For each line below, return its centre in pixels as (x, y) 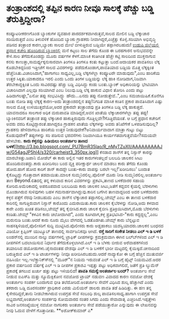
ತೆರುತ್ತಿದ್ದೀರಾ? (26, 19)
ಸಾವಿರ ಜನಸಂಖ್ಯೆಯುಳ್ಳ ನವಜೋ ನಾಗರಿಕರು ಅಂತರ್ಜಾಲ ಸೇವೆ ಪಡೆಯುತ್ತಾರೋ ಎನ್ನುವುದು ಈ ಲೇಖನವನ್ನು (82, 304)
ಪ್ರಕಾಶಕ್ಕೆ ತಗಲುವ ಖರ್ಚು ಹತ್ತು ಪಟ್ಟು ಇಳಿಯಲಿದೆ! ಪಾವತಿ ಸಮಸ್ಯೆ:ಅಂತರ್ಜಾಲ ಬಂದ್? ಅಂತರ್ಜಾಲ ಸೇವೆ (81, 271)
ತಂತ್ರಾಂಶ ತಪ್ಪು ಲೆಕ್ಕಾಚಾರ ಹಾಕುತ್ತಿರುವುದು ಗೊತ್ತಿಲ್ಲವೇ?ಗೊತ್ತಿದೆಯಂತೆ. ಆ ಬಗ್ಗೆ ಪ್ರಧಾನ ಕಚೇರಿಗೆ (94, 118)
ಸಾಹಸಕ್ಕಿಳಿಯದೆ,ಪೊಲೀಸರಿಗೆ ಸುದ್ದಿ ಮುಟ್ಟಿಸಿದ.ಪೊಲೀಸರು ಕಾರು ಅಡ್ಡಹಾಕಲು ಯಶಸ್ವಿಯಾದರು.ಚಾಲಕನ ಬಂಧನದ (85, 226)
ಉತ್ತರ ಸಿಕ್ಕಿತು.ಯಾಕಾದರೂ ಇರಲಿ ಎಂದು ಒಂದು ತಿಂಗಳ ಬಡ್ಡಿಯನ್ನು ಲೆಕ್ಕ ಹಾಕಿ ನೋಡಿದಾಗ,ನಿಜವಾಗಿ (76, 78)
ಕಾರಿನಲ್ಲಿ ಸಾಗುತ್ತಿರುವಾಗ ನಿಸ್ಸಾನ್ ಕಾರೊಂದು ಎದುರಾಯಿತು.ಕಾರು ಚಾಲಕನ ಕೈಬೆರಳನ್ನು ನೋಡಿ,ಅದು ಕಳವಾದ (82, 203)
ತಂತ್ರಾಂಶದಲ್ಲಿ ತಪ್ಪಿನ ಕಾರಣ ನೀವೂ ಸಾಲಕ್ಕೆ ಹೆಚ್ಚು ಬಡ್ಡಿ (80, 8)
